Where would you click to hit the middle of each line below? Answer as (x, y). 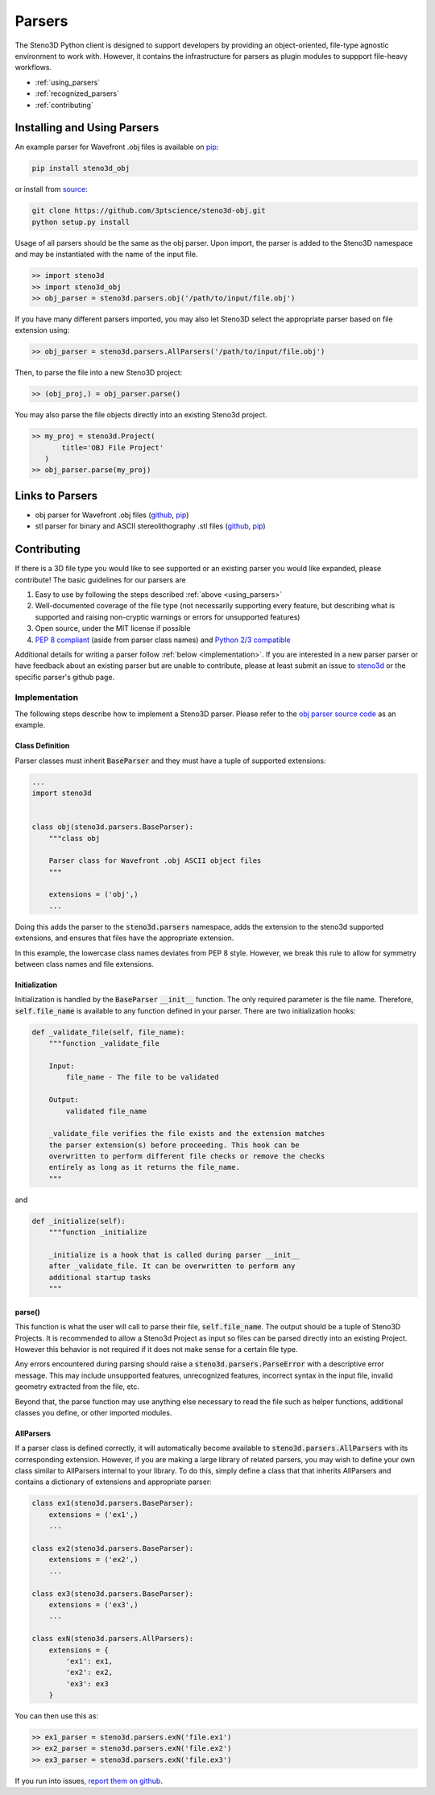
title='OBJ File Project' (113, 448)
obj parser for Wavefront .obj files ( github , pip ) (112, 515)
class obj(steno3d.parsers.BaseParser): (112, 827)
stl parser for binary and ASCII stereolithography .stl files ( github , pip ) (150, 526)
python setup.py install (81, 222)
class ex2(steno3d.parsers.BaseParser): (112, 1548)
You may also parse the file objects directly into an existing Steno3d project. (141, 415)
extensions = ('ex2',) (93, 1560)
